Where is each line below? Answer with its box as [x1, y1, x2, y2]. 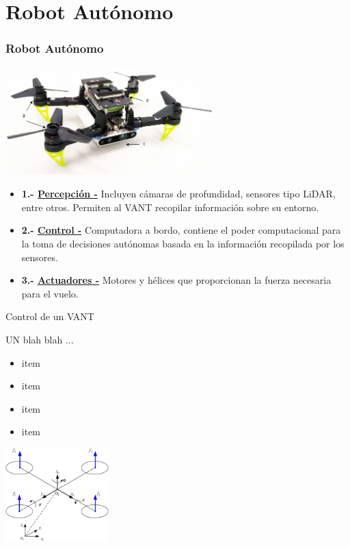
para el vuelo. [21, 286, 79, 300]
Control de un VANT [5, 309, 94, 324]
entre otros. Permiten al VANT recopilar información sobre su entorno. [21, 199, 319, 214]
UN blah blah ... [5, 332, 74, 346]
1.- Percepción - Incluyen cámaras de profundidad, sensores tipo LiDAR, [21, 186, 336, 201]
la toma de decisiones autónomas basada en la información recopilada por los [21, 236, 345, 251]
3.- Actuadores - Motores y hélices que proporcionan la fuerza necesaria [21, 273, 332, 287]
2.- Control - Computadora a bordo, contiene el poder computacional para [21, 223, 341, 237]
